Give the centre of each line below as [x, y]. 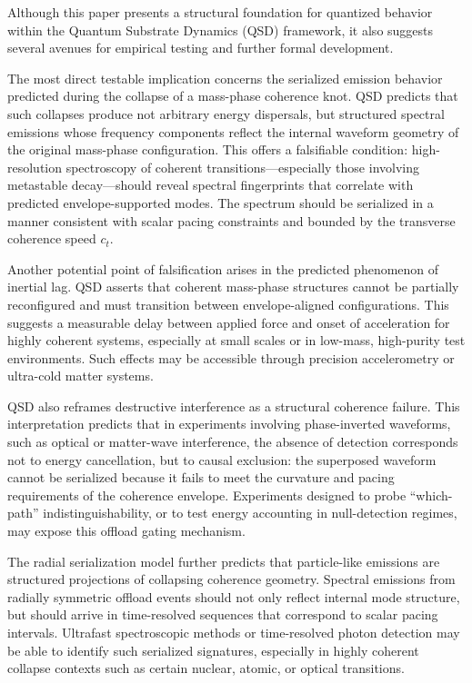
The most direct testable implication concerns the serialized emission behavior [225, 78]
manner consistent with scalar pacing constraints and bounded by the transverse [231, 220]
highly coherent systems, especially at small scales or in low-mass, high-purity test [236, 340]
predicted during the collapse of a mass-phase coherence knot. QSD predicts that [233, 96]
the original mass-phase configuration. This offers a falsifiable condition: [208, 149]
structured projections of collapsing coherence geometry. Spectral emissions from [231, 579]
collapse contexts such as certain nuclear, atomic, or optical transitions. [206, 668]
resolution [35, 167]
